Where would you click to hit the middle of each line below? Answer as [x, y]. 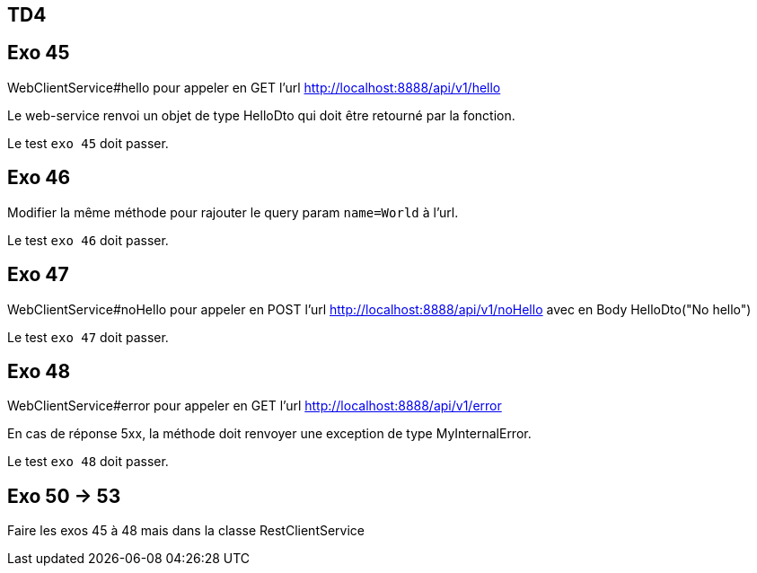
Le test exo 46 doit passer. [88, 240]
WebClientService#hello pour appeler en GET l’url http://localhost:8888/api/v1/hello [254, 87]
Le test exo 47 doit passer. [88, 337]
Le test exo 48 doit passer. [88, 462]
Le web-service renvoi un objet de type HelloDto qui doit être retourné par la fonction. [261, 115]
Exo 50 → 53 [64, 496]
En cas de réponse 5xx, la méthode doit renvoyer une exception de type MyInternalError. [269, 434]
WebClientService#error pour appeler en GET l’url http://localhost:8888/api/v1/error [255, 406]
